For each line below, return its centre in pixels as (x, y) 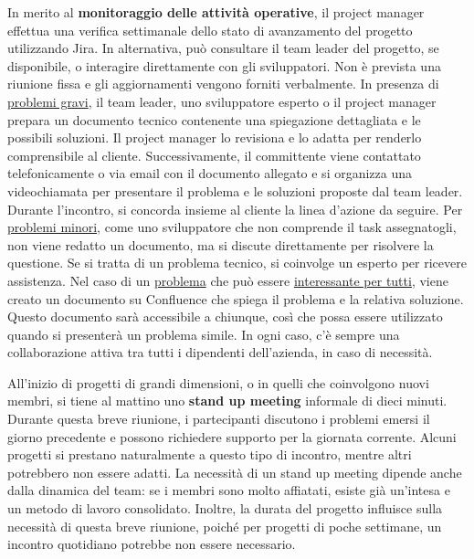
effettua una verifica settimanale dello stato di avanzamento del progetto (210, 30)
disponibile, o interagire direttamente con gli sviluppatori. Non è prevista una (224, 65)
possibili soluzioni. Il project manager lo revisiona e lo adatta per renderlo (215, 137)
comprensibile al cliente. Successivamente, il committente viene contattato (214, 155)
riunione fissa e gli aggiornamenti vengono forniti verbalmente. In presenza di (223, 84)
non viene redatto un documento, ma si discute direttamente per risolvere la (221, 244)
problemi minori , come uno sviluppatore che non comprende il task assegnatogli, (232, 227)
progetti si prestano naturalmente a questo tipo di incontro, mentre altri (210, 454)
